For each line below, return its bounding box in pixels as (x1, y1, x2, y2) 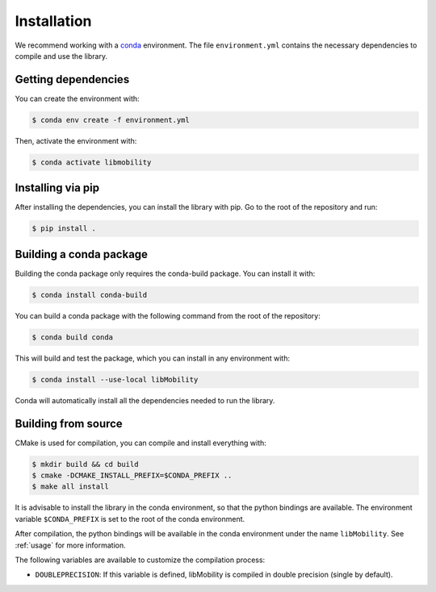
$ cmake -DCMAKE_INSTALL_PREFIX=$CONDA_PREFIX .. (31, 470, 233, 480)
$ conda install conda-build (31, 290, 148, 299)
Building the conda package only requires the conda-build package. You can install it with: (15, 269, 316, 278)
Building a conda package (15, 247, 149, 261)
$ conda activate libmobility (31, 157, 152, 167)
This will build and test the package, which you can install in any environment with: (15, 353, 291, 363)
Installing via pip (15, 181, 100, 195)
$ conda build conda (31, 332, 113, 342)
